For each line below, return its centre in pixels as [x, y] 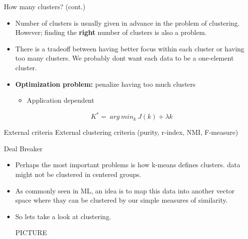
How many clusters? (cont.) [45, 6]
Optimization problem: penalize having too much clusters [105, 84]
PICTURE [31, 232]
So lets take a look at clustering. [63, 216]
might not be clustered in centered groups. [78, 174]
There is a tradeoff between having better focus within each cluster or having [130, 48]
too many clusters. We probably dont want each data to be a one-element [124, 58]
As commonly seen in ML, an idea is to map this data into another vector [125, 190]
